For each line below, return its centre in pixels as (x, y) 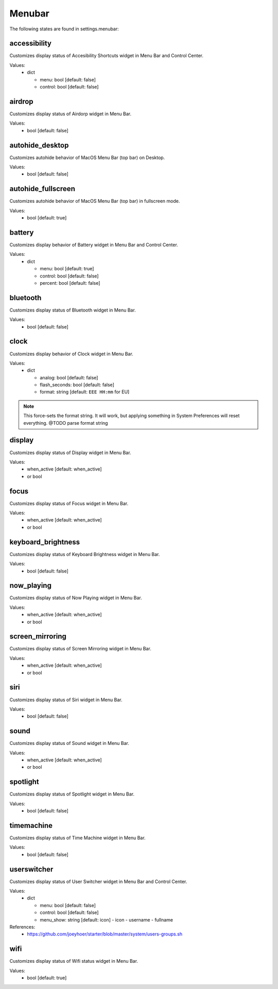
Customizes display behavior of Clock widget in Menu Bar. (71, 354)
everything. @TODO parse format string (66, 423)
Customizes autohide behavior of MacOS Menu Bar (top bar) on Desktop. (87, 158)
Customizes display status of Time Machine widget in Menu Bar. (78, 838)
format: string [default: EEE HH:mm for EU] (85, 392)
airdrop (21, 101)
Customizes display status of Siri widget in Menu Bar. (66, 700)
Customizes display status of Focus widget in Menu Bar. (69, 503)
